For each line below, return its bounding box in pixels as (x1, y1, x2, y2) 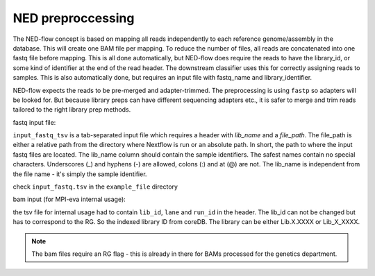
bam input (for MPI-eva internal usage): (12, 195, 126, 204)
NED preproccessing (12, 10, 135, 26)
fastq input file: (12, 118, 56, 126)
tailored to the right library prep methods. (12, 105, 131, 114)
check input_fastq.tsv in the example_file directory (12, 182, 178, 191)
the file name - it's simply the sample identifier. (12, 170, 147, 178)
